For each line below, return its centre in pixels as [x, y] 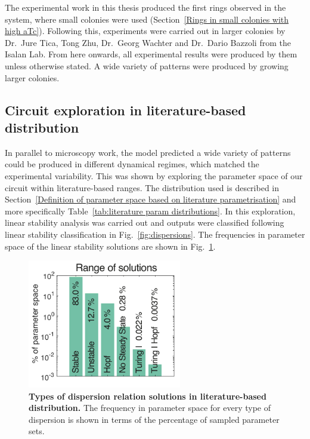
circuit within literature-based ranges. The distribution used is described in [142, 187]
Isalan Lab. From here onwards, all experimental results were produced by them [151, 54]
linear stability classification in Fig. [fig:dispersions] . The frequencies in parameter [155, 234]
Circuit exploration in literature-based [125, 110]
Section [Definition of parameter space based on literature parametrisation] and [151, 199]
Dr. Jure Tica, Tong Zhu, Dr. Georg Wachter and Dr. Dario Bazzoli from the [148, 42]
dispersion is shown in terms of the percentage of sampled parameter [154, 419]
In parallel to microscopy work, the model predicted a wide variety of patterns [148, 152]
